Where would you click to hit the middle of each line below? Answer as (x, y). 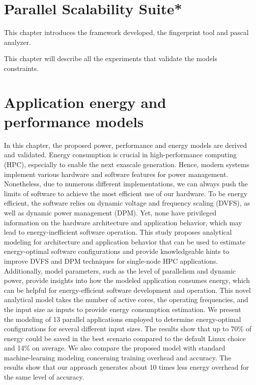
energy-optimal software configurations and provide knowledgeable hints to (117, 251)
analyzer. (17, 42)
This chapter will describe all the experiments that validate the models (111, 58)
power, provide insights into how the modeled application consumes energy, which (127, 280)
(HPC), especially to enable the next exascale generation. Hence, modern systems (127, 164)
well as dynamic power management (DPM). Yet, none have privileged (110, 212)
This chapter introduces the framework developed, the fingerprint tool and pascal (126, 32)
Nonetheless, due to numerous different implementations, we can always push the (126, 184)
